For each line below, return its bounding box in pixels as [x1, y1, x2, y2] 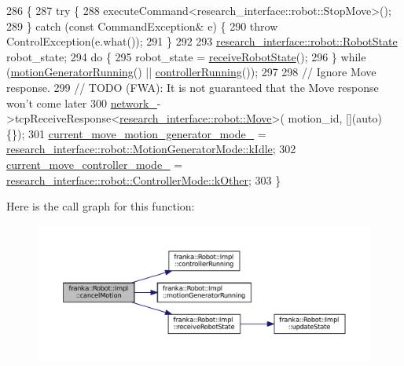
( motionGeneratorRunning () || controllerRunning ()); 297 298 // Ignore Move [6, 64, 376, 80]
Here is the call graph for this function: [6, 198, 195, 214]
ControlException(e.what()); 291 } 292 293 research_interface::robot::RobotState [6, 33, 398, 49]
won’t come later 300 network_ [6, 94, 157, 111]
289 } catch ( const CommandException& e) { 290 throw [6, 17, 278, 34]
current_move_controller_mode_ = [6, 156, 183, 172]
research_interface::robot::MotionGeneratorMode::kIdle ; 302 [6, 141, 296, 157]
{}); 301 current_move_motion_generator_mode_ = [6, 125, 266, 141]
